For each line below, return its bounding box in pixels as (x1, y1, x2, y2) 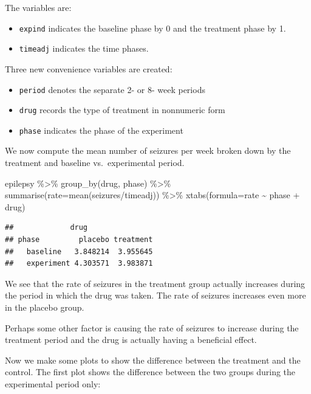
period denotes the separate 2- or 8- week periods (19, 83, 205, 95)
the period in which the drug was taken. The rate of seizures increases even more (5, 289, 306, 302)
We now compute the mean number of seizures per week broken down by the (5, 144, 291, 157)
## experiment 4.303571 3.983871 (5, 259, 153, 268)
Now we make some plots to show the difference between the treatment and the (5, 353, 301, 366)
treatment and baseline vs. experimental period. (5, 156, 185, 169)
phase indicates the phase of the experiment (19, 123, 183, 136)
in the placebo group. (5, 301, 84, 313)
